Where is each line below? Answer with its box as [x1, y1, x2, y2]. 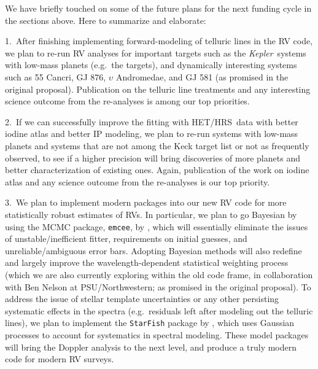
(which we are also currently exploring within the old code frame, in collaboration [5, 268, 313, 281]
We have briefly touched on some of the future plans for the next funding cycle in [5, 2, 312, 14]
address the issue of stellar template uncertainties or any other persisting [5, 292, 279, 305]
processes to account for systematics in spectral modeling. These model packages [5, 328, 309, 341]
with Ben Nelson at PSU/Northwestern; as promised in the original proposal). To [5, 280, 311, 293]
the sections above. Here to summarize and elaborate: [5, 14, 206, 26]
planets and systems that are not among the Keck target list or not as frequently [5, 139, 309, 152]
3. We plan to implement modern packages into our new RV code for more [5, 196, 287, 209]
